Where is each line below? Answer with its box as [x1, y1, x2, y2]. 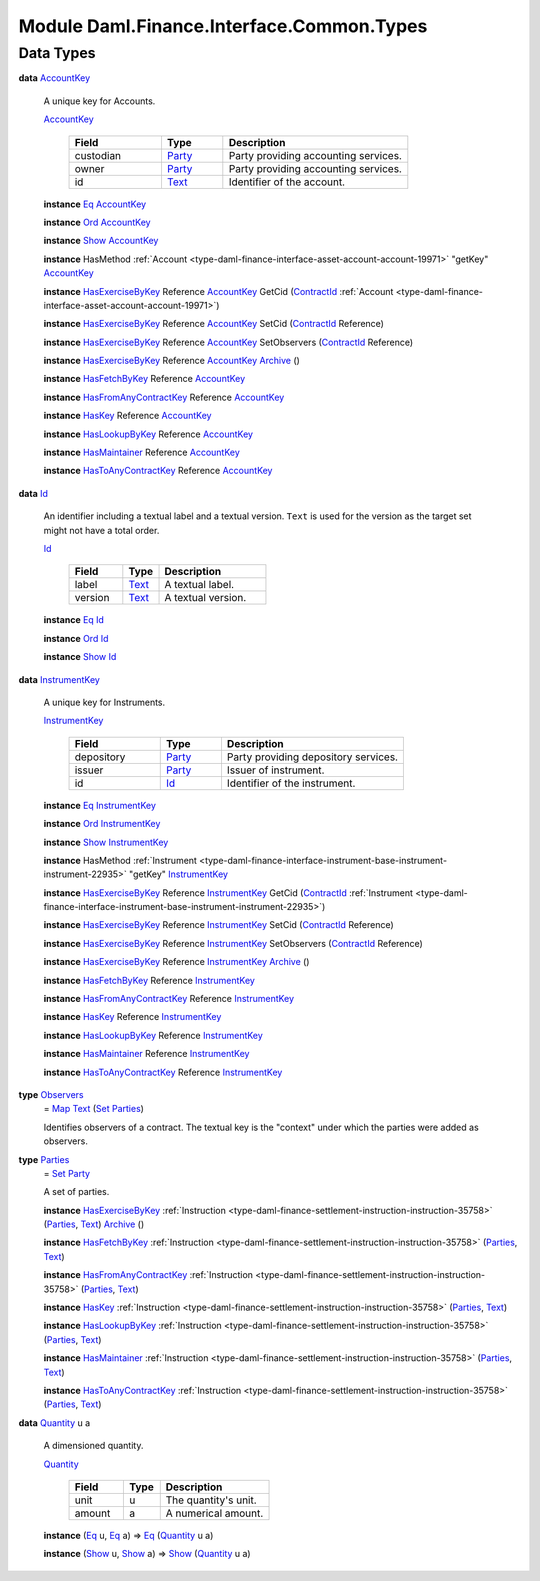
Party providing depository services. [226, 750, 399, 764]
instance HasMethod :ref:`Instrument [43, 854, 197, 866]
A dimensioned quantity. [43, 1440, 144, 1452]
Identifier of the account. [228, 175, 345, 189]
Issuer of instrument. [226, 763, 325, 777]
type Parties [18, 1153, 70, 1165]
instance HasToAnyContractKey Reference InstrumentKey [43, 1066, 283, 1078]
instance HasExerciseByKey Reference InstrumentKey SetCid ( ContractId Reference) [43, 919, 394, 931]
